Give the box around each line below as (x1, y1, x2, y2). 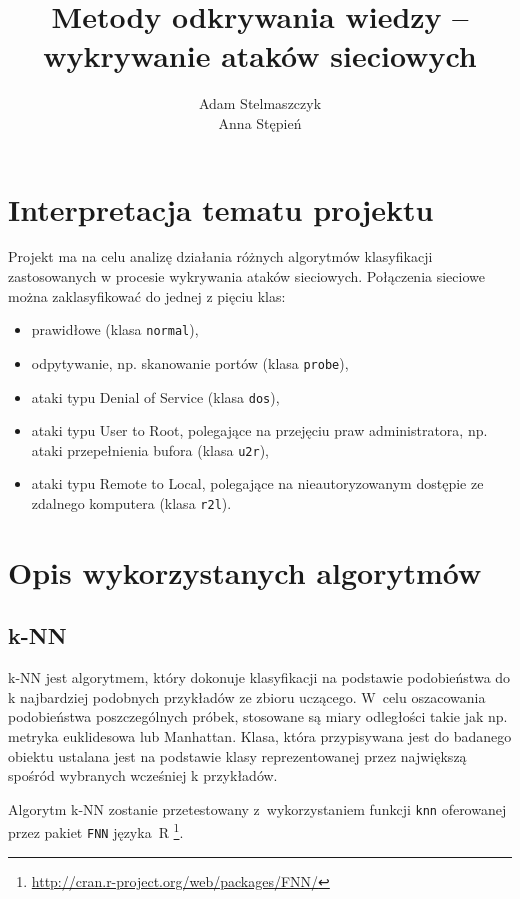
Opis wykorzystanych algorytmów (8, 551, 482, 592)
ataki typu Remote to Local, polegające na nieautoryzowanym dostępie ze (31, 473, 484, 494)
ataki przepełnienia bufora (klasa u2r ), (31, 439, 269, 460)
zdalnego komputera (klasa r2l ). (31, 493, 232, 514)
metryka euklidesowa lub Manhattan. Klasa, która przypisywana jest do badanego (8, 726, 512, 747)
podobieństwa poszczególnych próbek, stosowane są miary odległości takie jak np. (8, 706, 508, 727)
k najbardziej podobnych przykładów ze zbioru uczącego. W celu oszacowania (8, 686, 486, 707)
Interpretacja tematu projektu (8, 188, 434, 229)
